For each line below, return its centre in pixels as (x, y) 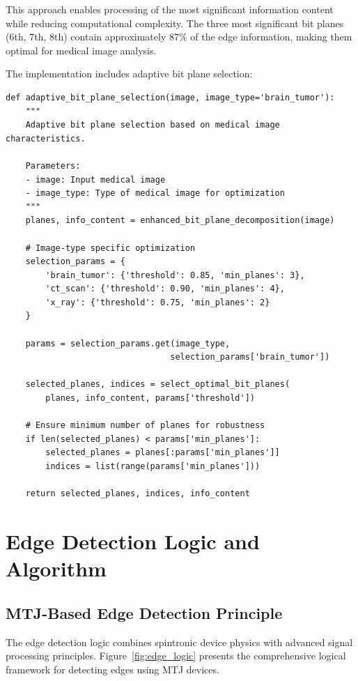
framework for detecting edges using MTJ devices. (112, 669)
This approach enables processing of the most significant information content (170, 9)
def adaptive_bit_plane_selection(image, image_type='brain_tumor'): (170, 97)
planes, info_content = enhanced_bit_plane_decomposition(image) (180, 221)
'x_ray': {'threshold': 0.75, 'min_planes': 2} (158, 302)
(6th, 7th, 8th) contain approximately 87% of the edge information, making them (179, 37)
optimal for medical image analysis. (81, 50)
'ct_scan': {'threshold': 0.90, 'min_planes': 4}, (165, 289)
